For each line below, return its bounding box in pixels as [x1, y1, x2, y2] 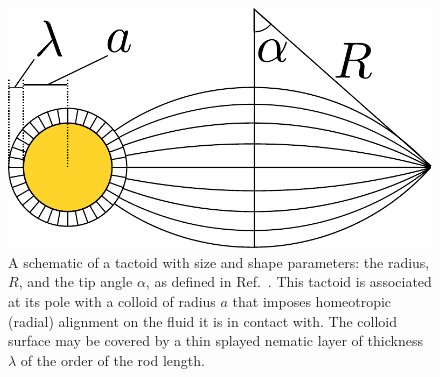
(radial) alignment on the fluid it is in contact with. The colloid [8, 310, 398, 331]
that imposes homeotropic [232, 291, 392, 312]
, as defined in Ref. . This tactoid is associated [145, 271, 432, 292]
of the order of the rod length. [20, 349, 205, 370]
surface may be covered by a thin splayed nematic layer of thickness [8, 330, 423, 351]
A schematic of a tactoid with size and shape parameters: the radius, [8, 251, 430, 272]
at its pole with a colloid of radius [8, 291, 216, 312]
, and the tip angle [18, 271, 133, 292]
